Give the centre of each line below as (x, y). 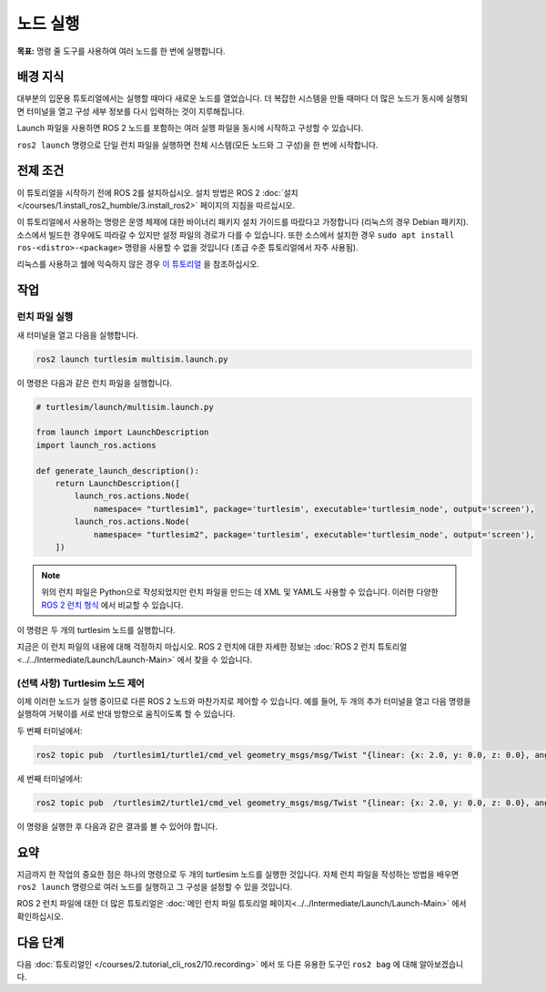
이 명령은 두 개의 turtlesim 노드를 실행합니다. (96, 630)
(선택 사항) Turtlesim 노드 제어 (81, 683)
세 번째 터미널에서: (50, 778)
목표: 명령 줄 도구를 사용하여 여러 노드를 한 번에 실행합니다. (121, 51)
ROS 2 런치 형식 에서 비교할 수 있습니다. (112, 605)
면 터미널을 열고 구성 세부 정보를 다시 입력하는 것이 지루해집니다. (131, 111)
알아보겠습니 (441, 964)
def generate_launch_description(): (118, 470)
